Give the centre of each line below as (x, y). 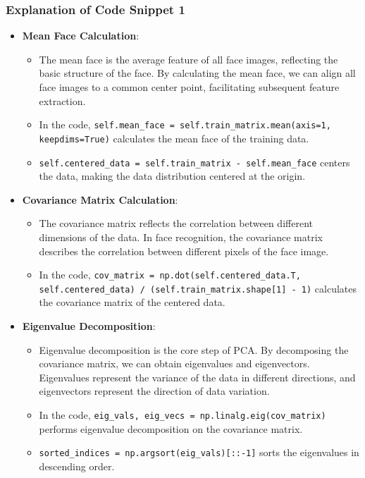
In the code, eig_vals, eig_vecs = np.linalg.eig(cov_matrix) (182, 415)
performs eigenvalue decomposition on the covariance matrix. (171, 428)
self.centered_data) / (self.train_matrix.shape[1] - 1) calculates (198, 288)
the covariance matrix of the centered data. (132, 302)
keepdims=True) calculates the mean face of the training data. (174, 138)
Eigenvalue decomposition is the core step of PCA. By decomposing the (194, 349)
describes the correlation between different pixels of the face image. (184, 251)
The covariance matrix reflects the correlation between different (176, 223)
